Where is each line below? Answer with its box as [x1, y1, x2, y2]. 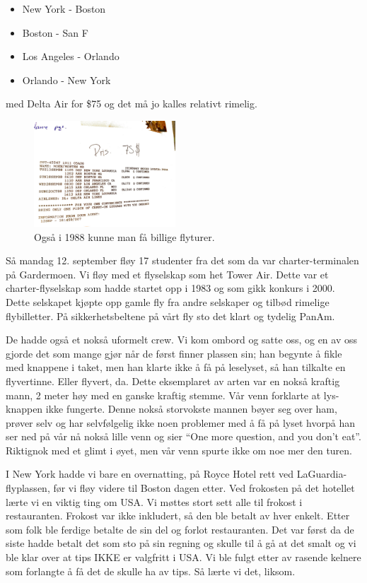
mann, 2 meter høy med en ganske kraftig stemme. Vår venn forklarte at [6, 387, 321, 402]
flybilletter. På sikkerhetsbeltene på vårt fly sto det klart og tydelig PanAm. [6, 308, 335, 323]
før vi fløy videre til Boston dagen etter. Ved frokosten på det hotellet [53, 481, 355, 495]
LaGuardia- [296, 466, 347, 481]
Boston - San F [22, 25, 88, 40]
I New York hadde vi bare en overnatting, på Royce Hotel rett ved [6, 466, 294, 481]
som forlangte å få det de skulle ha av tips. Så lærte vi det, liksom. [6, 563, 296, 578]
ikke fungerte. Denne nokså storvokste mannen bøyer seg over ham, [45, 401, 337, 416]
